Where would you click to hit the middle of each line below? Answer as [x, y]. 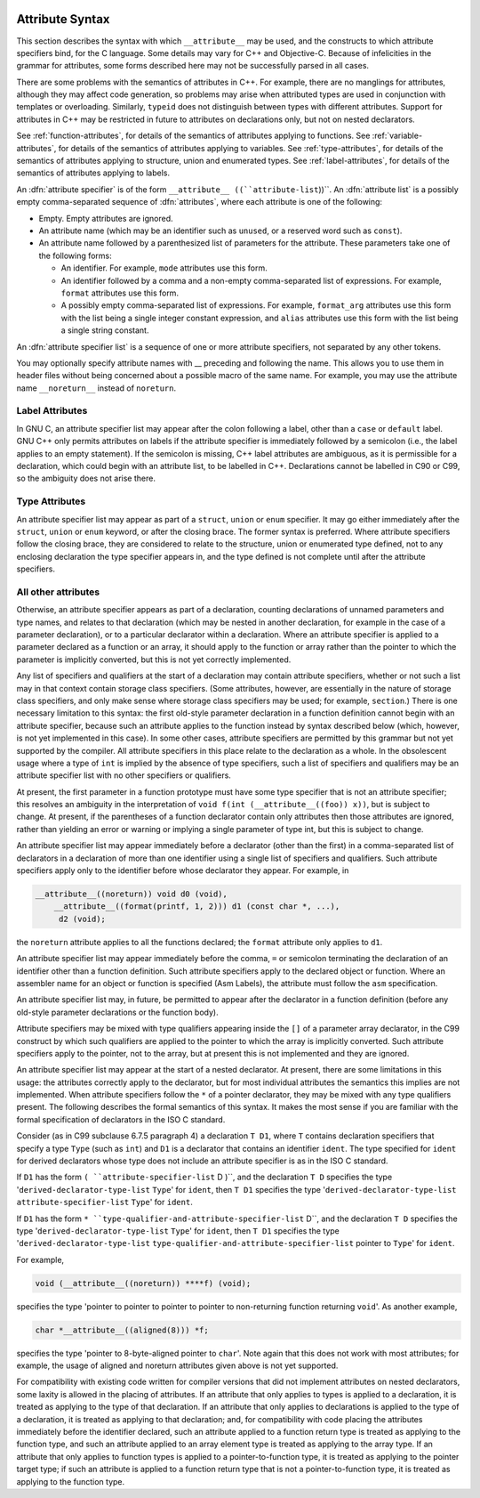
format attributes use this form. [120, 293]
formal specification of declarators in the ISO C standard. [121, 1119]
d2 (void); [82, 919]
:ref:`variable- [397, 136]
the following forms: [76, 255]
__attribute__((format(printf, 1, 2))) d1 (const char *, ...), [197, 907]
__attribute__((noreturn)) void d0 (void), [132, 894]
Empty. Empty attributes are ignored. [106, 218]
